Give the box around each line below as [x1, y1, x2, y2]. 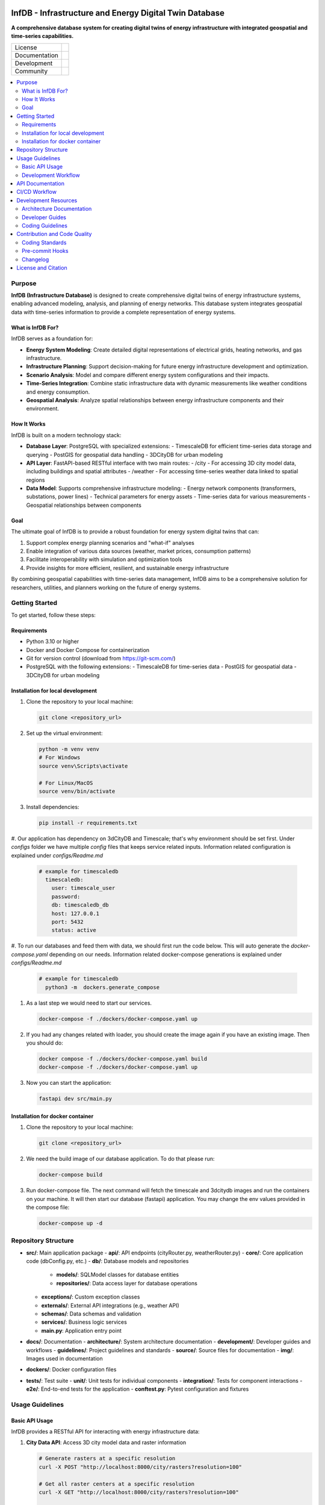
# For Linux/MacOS [39, 780, 93, 786]
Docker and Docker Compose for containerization [26, 646, 150, 653]
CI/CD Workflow [16, 188, 57, 196]
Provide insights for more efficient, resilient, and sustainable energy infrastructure [26, 564, 229, 571]
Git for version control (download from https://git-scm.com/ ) [26, 654, 176, 662]
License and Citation [16, 264, 67, 271]
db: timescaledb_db [51, 902, 110, 908]
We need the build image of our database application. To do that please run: [26, 1155, 215, 1162]
